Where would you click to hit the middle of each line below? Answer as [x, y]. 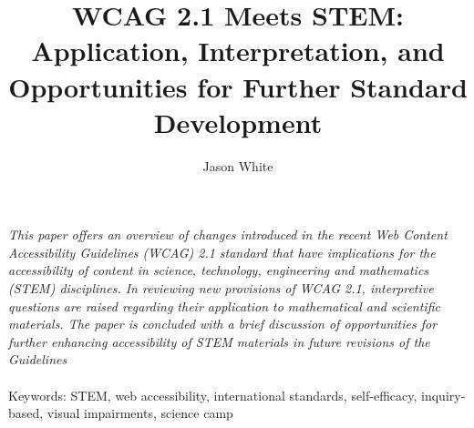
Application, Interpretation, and [238, 51]
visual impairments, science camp [140, 413]
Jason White [238, 165]
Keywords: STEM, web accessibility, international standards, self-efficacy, [213, 395]
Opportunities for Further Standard [238, 86]
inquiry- [443, 395]
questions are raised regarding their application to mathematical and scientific [224, 306]
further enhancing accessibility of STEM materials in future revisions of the [219, 341]
